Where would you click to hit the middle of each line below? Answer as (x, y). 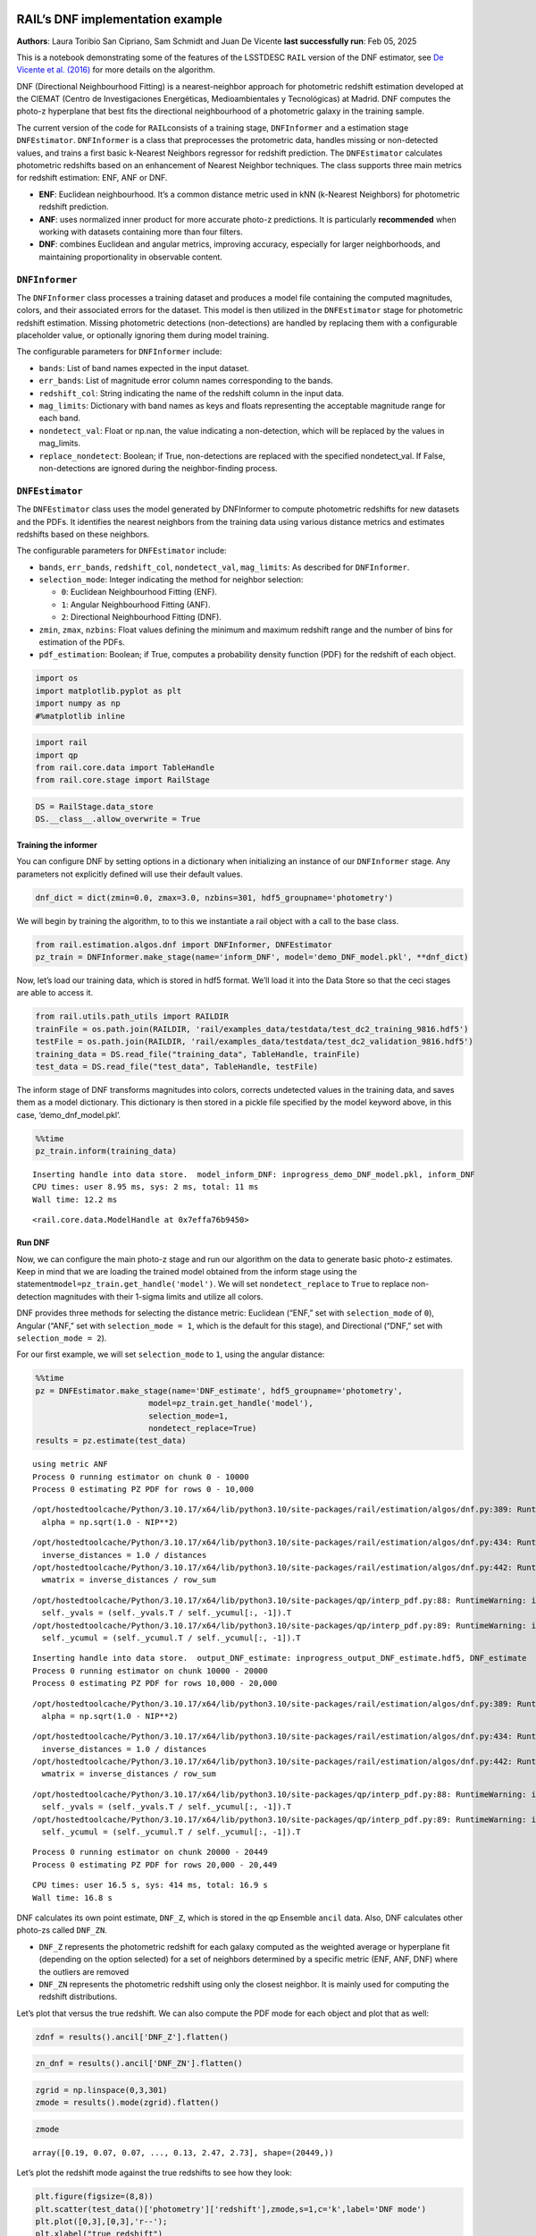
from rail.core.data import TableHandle (125, 767)
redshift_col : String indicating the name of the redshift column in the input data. (191, 393)
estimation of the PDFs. (82, 642)
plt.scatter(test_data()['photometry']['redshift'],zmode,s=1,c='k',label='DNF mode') (231, 2209)
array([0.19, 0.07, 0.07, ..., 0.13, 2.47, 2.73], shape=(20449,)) (183, 2152)
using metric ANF (70, 1464)
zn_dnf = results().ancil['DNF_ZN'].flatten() (139, 2063)
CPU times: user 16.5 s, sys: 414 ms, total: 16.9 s (150, 1885)
